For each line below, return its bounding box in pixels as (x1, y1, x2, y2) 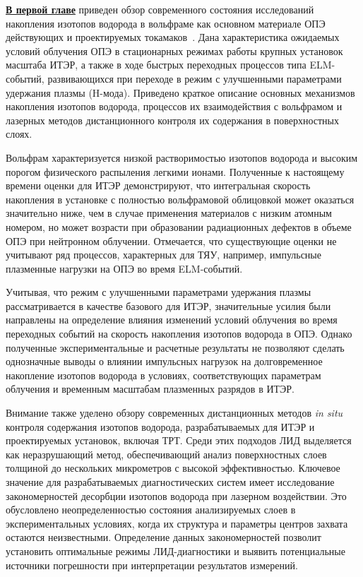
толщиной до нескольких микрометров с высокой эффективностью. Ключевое (6, 460, 340, 475)
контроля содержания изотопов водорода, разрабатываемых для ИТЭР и (6, 419, 315, 434)
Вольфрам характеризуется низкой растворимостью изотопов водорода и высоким (6, 150, 358, 165)
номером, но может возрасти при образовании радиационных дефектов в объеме (6, 219, 352, 234)
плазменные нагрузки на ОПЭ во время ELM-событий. (6, 261, 243, 275)
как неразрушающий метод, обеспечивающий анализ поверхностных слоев (6, 446, 327, 461)
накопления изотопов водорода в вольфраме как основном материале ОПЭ (6, 16, 326, 30)
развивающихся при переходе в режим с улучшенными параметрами (47, 71, 342, 85)
